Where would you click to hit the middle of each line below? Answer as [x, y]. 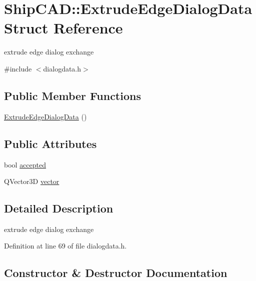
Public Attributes [50, 143]
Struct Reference [63, 28]
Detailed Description [59, 208]
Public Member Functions [72, 95]
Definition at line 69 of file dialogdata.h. [65, 246]
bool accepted [25, 164]
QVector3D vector [32, 181]
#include [18, 68]
